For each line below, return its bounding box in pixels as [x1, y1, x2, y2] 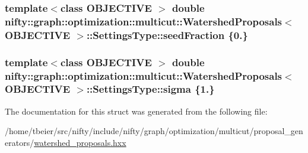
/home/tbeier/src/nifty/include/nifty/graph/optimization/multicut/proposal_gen [5, 125, 303, 137]
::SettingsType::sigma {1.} [86, 82, 215, 96]
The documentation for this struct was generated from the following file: [5, 105, 268, 117]
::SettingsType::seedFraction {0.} [86, 27, 248, 42]
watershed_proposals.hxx [34, 136, 126, 148]
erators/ [5, 136, 34, 148]
